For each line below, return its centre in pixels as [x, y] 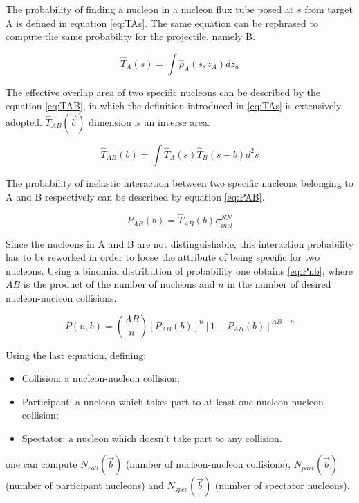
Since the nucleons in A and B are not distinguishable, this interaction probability [180, 243]
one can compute [42, 464]
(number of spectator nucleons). [282, 485]
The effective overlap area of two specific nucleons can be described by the [163, 92]
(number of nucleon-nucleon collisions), [208, 464]
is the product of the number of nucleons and [119, 284]
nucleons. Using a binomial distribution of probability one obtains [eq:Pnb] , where [179, 270]
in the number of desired [279, 284]
